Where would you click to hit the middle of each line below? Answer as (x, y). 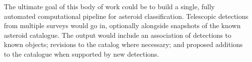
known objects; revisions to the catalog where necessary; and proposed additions (123, 44)
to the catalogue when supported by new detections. (82, 54)
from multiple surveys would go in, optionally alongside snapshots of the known (122, 25)
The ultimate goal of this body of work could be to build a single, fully (109, 6)
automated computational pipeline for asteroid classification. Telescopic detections (126, 16)
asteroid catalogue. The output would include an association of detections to (118, 35)
